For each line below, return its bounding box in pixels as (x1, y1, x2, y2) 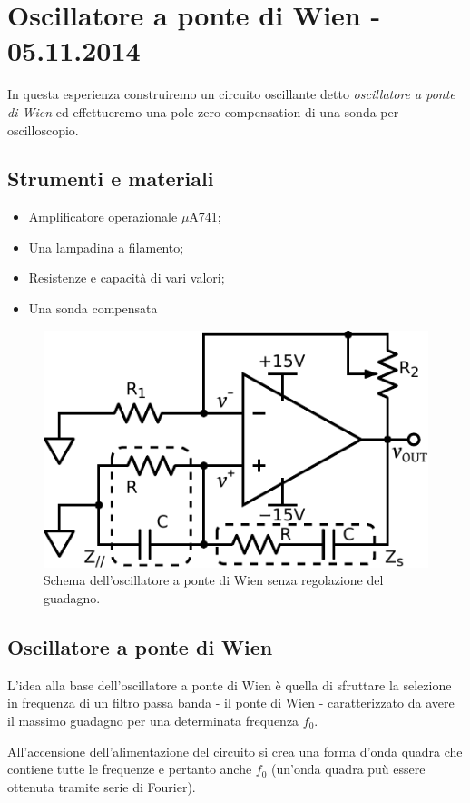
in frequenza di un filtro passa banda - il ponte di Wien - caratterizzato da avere (7, 693, 455, 712)
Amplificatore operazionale (28, 207, 178, 226)
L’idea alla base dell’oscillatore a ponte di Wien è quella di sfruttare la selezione (7, 675, 452, 694)
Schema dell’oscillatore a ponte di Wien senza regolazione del (44, 570, 384, 590)
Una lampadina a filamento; (28, 237, 184, 256)
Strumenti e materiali (7, 164, 214, 193)
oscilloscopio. (7, 120, 79, 139)
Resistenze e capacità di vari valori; (28, 268, 225, 287)
